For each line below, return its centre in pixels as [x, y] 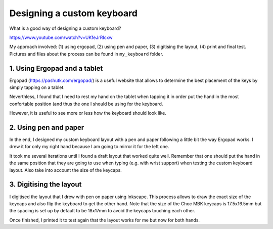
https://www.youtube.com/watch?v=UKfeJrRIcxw [61, 37]
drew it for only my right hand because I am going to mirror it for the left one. [89, 147]
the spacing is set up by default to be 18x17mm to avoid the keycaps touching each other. [102, 211]
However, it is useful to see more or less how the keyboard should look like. [88, 113]
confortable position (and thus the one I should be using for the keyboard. [86, 104]
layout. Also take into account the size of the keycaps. [66, 170]
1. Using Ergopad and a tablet [56, 68]
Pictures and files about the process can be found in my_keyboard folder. [86, 54]
